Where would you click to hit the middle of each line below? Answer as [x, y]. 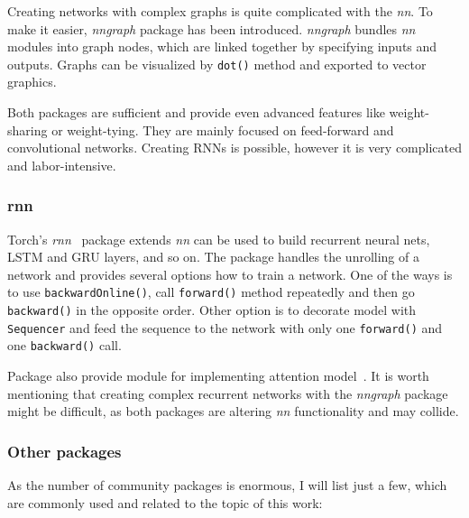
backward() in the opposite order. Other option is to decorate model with [212, 310]
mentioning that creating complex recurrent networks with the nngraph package [228, 393]
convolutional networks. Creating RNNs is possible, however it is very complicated [234, 148]
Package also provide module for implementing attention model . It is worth [218, 376]
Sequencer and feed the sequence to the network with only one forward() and [225, 327]
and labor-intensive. [62, 165]
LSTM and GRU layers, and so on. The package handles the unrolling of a [213, 257]
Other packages [64, 451]
